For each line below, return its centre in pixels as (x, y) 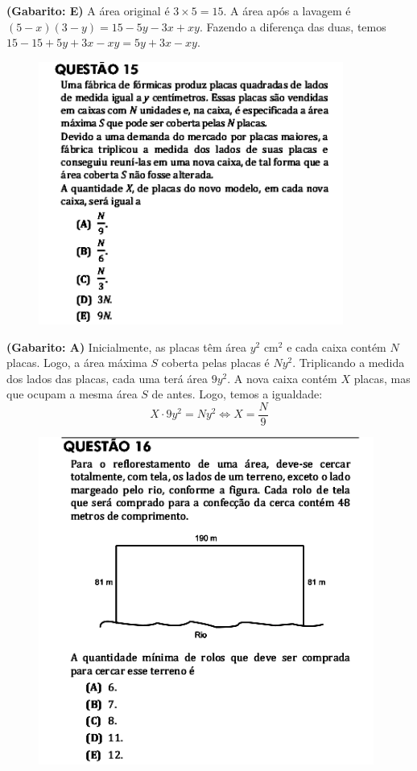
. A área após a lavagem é (287, 10)
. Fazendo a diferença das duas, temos (293, 26)
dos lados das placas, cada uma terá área (107, 378)
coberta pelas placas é (215, 363)
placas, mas (382, 378)
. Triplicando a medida (349, 363)
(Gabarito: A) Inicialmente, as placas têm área (127, 346)
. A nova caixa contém (282, 378)
